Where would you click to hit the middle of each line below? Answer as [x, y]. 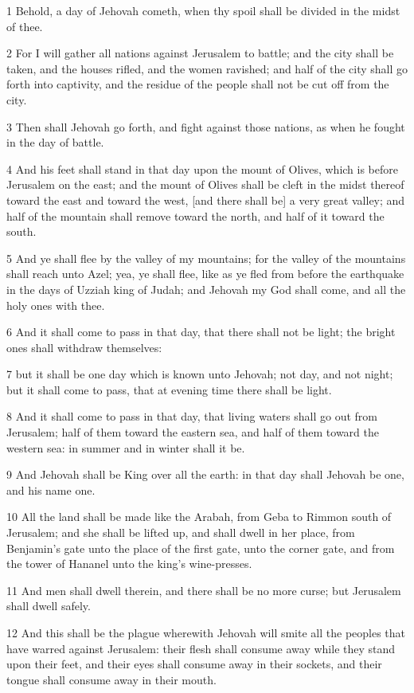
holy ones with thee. [56, 305]
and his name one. [51, 489]
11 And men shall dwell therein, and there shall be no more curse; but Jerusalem [204, 590]
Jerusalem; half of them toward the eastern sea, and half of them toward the [193, 432]
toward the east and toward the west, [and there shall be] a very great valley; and [206, 200]
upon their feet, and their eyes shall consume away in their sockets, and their [194, 664]
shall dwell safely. [49, 606]
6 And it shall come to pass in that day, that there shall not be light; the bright [201, 332]
